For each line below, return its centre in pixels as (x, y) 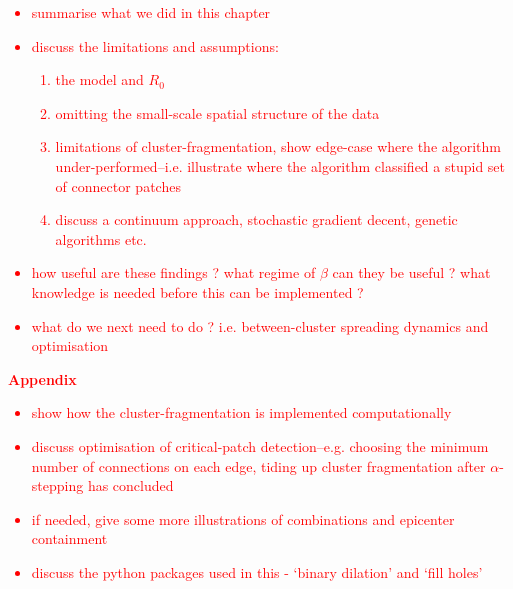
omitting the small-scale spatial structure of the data (217, 112)
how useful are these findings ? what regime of (173, 272)
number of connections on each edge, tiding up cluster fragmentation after (258, 465)
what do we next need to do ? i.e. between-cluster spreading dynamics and (260, 325)
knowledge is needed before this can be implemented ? (197, 291)
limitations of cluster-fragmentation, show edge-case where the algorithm (278, 146)
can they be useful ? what (411, 272)
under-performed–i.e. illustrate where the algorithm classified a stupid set (280, 165)
